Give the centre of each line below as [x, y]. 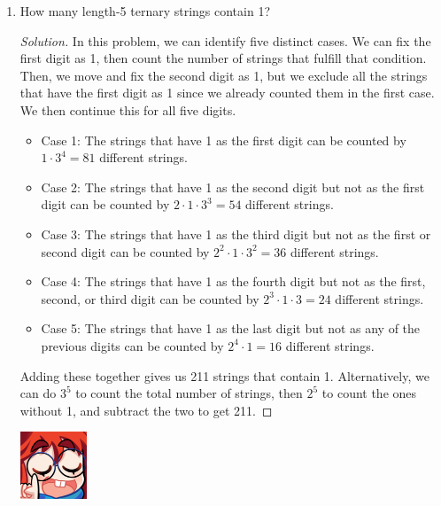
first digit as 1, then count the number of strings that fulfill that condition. [223, 58]
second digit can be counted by [125, 251]
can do [38, 393]
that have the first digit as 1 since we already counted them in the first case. [227, 93]
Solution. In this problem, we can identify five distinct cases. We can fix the [225, 40]
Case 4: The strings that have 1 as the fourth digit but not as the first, [233, 281]
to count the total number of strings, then [189, 393]
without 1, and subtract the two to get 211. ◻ [146, 410]
